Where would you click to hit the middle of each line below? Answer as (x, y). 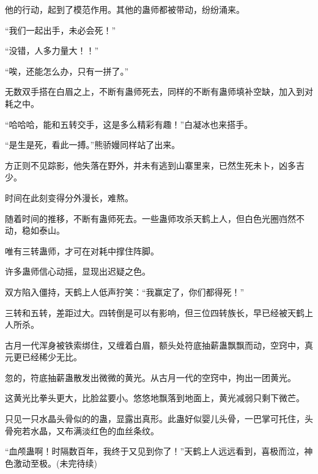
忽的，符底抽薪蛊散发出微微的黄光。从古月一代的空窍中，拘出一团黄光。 (150, 377)
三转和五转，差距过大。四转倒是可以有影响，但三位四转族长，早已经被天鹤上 (159, 312)
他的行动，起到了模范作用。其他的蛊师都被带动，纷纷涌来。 (125, 9)
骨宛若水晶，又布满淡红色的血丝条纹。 (82, 430)
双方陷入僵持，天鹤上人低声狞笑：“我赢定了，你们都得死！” (125, 291)
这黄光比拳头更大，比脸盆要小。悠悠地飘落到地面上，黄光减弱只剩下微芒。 (155, 398)
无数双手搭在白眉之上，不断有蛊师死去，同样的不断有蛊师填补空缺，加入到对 (159, 91)
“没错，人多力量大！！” (52, 50)
